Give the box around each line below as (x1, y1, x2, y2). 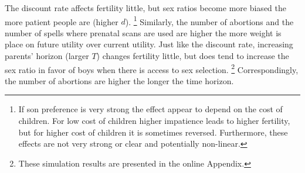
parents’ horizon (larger (5, 50, 89, 62)
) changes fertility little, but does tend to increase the (96, 50, 289, 62)
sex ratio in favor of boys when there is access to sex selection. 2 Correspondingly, (5, 61, 299, 75)
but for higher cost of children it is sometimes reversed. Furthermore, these (18, 126, 288, 138)
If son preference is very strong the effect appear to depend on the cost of (18, 103, 283, 115)
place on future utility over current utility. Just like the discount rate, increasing (5, 38, 293, 50)
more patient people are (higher (5, 15, 118, 27)
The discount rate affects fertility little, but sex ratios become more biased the (5, 2, 286, 13)
